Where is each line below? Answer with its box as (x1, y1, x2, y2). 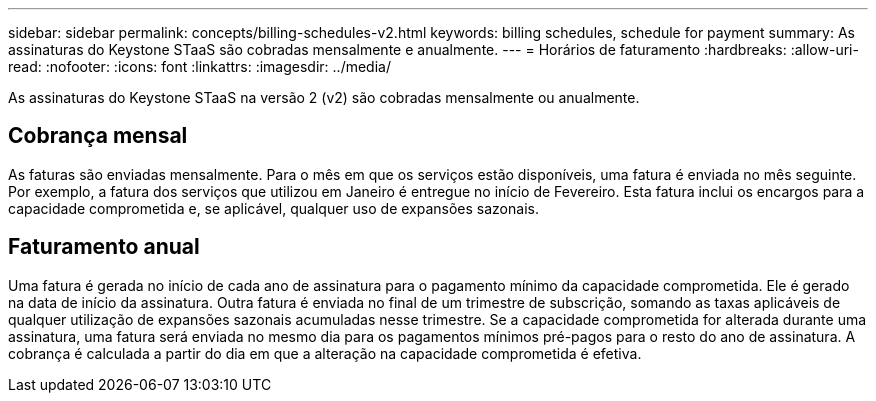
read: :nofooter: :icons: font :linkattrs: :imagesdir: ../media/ (8, 58, 391, 75)
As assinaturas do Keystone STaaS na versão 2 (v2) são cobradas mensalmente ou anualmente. (8, 89, 640, 106)
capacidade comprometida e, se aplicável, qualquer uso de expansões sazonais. (8, 199, 539, 217)
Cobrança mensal (8, 123, 188, 149)
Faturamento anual (8, 234, 200, 260)
